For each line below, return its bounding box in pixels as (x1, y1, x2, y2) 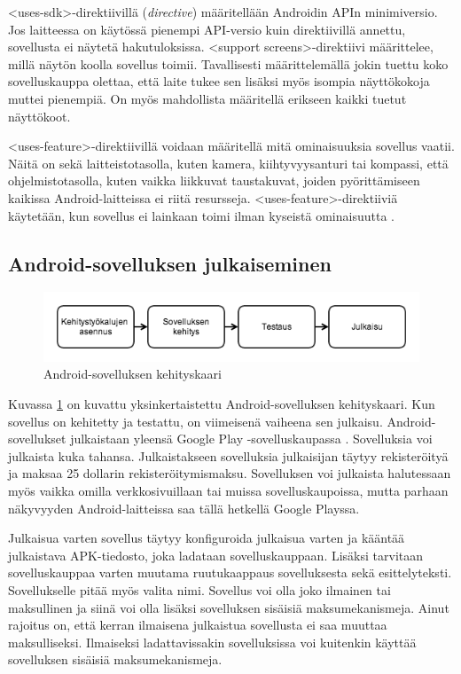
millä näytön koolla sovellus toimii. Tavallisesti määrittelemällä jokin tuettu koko (8, 54, 449, 73)
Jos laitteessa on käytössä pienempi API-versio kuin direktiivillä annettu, (8, 20, 406, 38)
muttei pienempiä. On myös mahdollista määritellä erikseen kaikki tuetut (8, 89, 407, 107)
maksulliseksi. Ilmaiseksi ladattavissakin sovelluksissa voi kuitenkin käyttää (8, 632, 417, 651)
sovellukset (8, 429, 66, 448)
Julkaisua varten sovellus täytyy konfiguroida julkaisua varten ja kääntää (8, 529, 405, 547)
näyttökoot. (8, 106, 71, 125)
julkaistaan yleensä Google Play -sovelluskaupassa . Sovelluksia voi (70, 429, 433, 448)
